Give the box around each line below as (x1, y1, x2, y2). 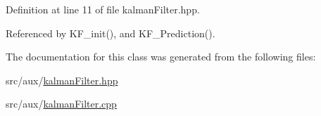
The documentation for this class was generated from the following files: (6, 49, 316, 64)
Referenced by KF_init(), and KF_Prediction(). (6, 25, 215, 40)
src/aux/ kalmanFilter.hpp (6, 72, 118, 87)
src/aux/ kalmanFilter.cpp (6, 96, 117, 111)
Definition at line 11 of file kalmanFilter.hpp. (6, 2, 200, 16)
